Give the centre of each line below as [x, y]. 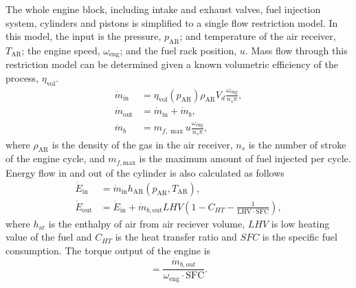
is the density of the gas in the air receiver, [142, 144]
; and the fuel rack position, [178, 50]
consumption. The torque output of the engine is [108, 251]
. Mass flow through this [296, 50]
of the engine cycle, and [55, 158]
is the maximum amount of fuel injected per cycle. [245, 158]
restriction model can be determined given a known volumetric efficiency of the [172, 64]
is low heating [300, 223]
